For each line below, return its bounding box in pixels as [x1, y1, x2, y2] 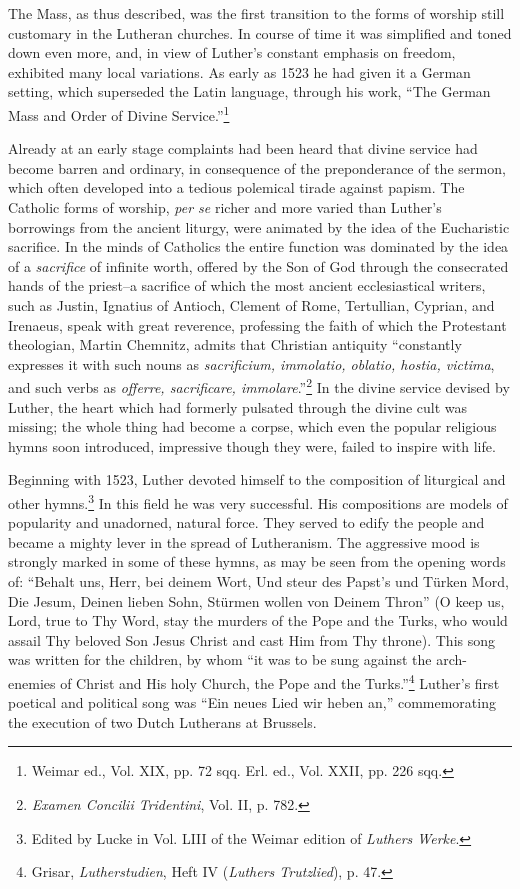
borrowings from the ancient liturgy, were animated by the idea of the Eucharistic [8, 216, 510, 237]
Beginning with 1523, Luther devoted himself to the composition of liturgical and [8, 469, 506, 490]
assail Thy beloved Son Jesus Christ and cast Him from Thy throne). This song [8, 629, 496, 650]
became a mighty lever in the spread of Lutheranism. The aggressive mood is [8, 531, 480, 552]
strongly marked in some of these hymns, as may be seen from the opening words [8, 551, 506, 572]
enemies [8, 672, 56, 693]
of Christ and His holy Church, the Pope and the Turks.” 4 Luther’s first [60, 669, 500, 693]
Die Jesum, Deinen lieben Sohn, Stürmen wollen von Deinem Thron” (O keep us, [8, 590, 505, 611]
